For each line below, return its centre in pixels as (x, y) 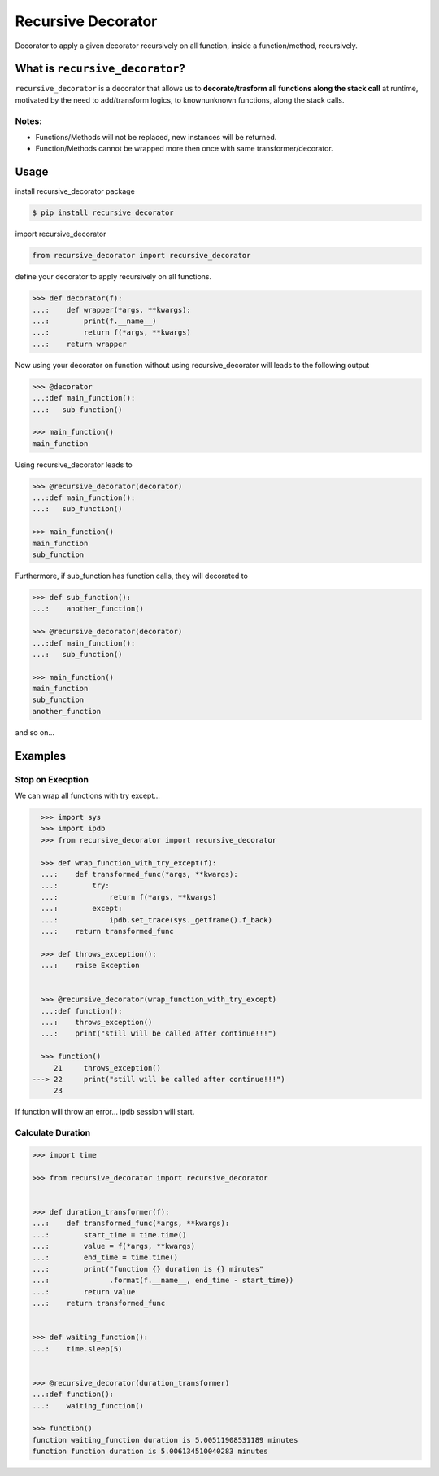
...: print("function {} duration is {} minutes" (148, 1269)
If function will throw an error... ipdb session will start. (105, 1112)
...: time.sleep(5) (77, 1349)
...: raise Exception (90, 966)
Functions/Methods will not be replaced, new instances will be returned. (156, 137)
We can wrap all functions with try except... (87, 796)
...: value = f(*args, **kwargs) (113, 1246)
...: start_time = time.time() (109, 1235)
